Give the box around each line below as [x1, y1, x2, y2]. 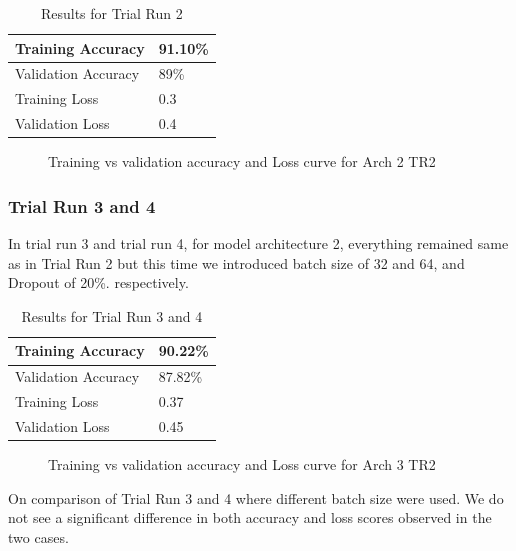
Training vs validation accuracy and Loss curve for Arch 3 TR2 [48, 454, 436, 475]
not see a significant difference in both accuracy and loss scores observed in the [8, 507, 492, 528]
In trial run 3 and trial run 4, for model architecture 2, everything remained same [8, 233, 509, 254]
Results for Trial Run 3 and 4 [21, 305, 203, 326]
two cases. [8, 526, 69, 547]
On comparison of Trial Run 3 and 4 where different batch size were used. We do [8, 487, 504, 508]
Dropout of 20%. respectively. [8, 272, 189, 293]
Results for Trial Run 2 [40, 3, 183, 23]
